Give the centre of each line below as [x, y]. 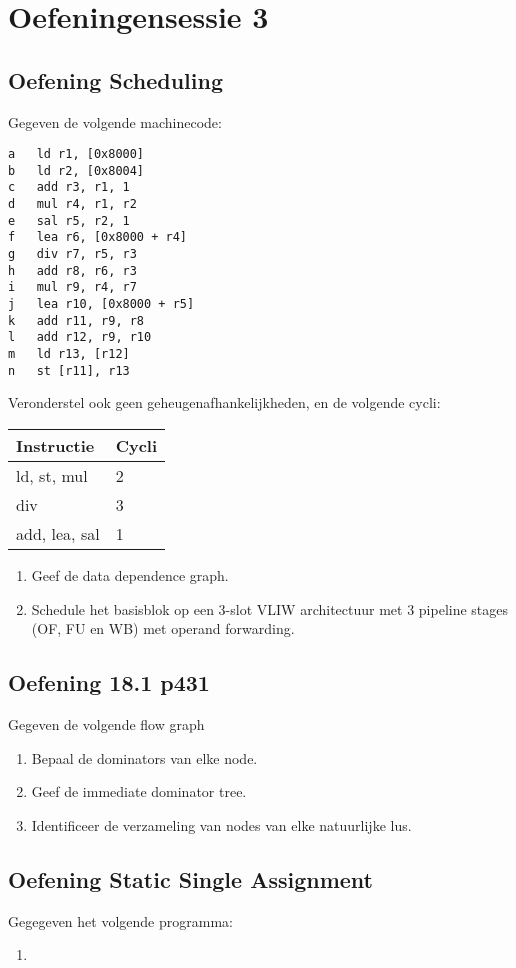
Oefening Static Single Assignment [190, 878]
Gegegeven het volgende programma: [120, 920]
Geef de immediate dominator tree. [139, 791]
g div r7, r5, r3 [72, 254]
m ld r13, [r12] [69, 354]
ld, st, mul [52, 475]
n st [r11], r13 [69, 370]
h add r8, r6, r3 [72, 270]
